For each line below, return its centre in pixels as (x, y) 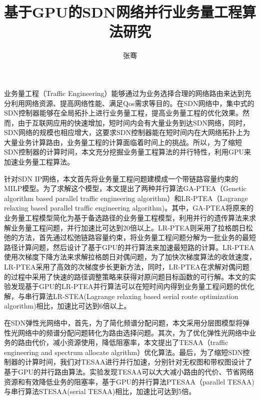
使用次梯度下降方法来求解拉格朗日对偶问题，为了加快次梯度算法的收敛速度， (130, 257)
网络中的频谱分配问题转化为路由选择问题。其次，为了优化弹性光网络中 (133, 332)
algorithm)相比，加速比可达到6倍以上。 (67, 306)
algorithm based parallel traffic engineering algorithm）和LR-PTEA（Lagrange (126, 198)
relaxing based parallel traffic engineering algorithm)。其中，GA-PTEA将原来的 (129, 208)
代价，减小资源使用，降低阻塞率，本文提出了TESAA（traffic (130, 342)
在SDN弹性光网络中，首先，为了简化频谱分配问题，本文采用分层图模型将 (123, 322)
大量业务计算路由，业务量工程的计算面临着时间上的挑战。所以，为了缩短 (123, 142)
